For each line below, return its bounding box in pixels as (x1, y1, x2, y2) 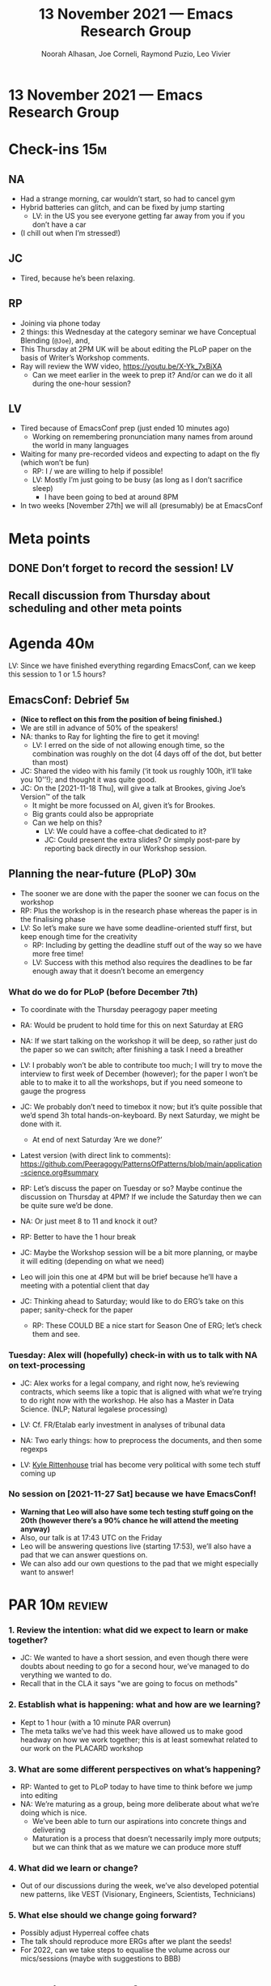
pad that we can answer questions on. (19, 1549, 148, 1560)
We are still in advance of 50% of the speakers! (19, 723, 179, 733)
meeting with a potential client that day (19, 1281, 150, 1291)
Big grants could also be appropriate (32, 809, 154, 819)
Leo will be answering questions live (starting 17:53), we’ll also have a (19, 1541, 252, 1551)
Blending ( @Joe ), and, (19, 335, 91, 345)
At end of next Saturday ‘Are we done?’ (32, 1135, 163, 1145)
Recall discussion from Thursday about (8, 589, 211, 603)
